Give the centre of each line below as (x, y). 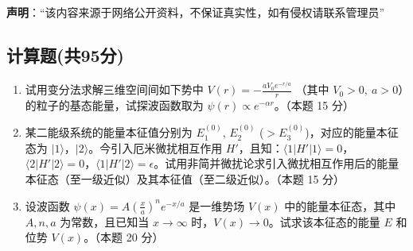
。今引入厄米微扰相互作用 (156, 147)
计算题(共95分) (65, 54)
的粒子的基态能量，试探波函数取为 (114, 104)
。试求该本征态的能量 (324, 221)
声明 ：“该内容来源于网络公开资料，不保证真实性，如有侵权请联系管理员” (196, 12)
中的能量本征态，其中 (340, 205)
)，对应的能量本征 (352, 132)
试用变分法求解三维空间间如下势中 (114, 89)
